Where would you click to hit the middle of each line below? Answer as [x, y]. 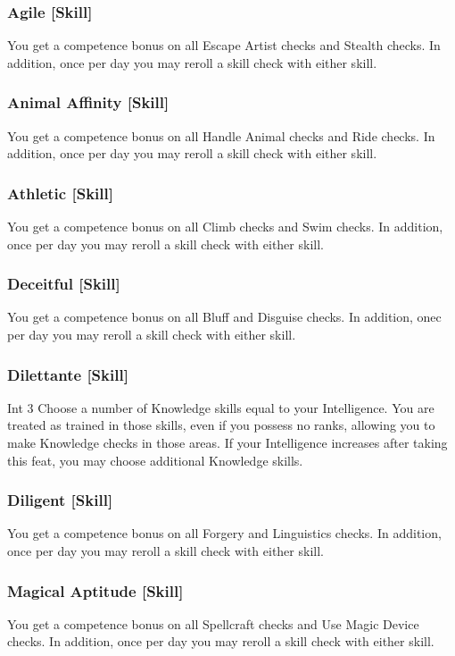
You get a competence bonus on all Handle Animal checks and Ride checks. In [221, 135]
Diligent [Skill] [60, 500]
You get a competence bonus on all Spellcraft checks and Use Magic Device [213, 623]
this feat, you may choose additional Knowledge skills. [155, 460]
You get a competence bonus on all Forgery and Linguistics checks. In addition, [224, 533]
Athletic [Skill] [60, 193]
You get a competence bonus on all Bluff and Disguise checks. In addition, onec [224, 317]
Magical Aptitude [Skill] [95, 590]
